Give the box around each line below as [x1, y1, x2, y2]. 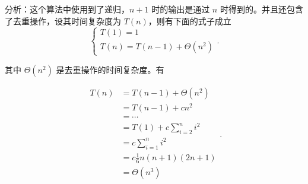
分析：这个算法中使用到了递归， [5, 3, 129, 15]
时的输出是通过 [151, 3, 210, 15]
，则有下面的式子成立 [148, 14, 231, 27]
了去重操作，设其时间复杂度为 [5, 14, 121, 27]
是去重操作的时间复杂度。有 [56, 63, 164, 75]
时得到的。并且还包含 [220, 3, 303, 15]
